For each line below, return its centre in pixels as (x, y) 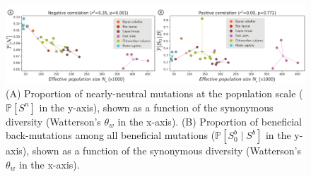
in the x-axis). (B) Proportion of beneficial (210, 121)
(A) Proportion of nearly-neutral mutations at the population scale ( (154, 93)
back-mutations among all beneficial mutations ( (111, 135)
